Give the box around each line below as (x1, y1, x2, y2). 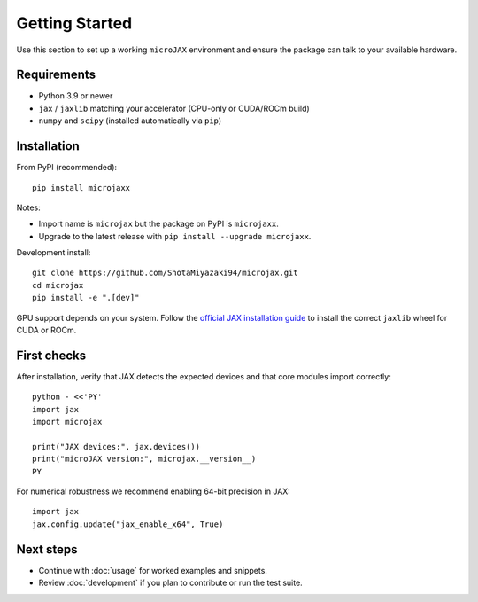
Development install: (16, 247, 91, 258)
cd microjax (32, 280, 84, 290)
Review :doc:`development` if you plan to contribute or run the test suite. (38, 577, 303, 589)
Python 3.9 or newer (38, 90, 113, 101)
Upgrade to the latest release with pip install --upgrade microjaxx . (38, 231, 312, 241)
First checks (16, 348, 87, 363)
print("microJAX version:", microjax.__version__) (32, 454, 257, 465)
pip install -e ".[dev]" (32, 293, 140, 303)
